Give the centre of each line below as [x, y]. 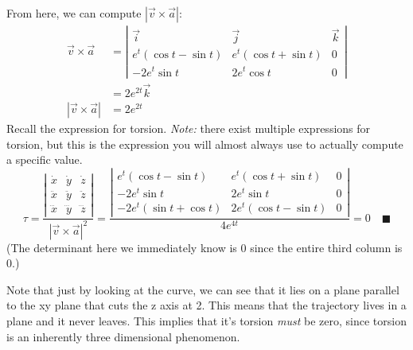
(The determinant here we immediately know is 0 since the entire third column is [205, 247]
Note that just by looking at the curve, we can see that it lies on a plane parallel [203, 289]
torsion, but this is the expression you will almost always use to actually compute [205, 144]
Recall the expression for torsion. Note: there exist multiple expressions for [189, 128]
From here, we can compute [74, 13]
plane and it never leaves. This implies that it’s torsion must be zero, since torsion [206, 321]
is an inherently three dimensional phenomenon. [123, 336]
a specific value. [45, 159]
